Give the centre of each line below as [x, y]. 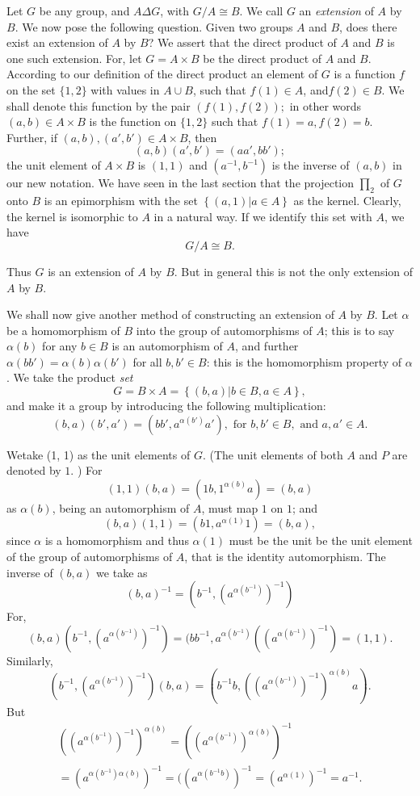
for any [60, 346]
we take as [122, 572]
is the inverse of [311, 165]
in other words [325, 105]
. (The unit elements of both [273, 454]
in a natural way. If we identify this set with [263, 216]
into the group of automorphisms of [224, 330]
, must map [230, 507]
